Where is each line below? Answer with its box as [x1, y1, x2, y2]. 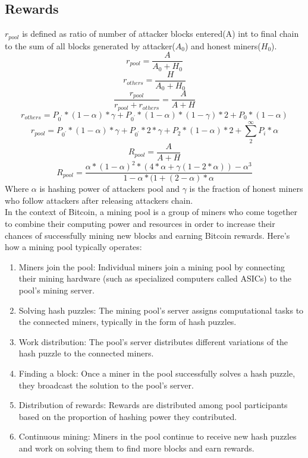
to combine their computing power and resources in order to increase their [5, 217, 275, 230]
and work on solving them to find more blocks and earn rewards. [18, 441, 254, 454]
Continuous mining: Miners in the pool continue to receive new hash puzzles [18, 430, 297, 443]
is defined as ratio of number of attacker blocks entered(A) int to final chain [22, 27, 299, 40]
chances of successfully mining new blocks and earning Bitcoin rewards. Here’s [5, 229, 290, 241]
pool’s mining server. [18, 284, 95, 296]
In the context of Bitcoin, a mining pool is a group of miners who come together [5, 206, 298, 218]
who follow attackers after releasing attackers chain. [5, 194, 193, 206]
